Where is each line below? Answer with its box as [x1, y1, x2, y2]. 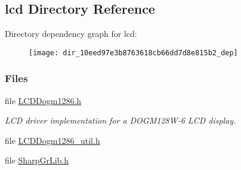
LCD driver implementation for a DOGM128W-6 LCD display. [5, 114, 236, 127]
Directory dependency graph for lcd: [5, 27, 137, 40]
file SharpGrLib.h [5, 154, 69, 166]
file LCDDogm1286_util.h [5, 134, 100, 146]
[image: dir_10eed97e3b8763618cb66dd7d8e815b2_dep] [29, 48, 238, 57]
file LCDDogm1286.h [5, 94, 82, 106]
